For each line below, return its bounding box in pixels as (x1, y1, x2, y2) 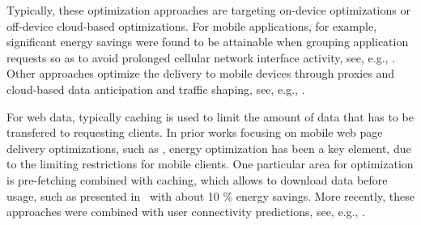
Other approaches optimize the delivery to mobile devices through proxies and (6, 65, 395, 82)
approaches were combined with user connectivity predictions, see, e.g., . (6, 203, 366, 220)
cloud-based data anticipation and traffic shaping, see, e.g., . (6, 80, 305, 97)
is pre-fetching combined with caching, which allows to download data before (6, 171, 388, 188)
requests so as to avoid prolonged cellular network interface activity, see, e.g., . (6, 49, 396, 66)
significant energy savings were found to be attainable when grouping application (6, 33, 409, 50)
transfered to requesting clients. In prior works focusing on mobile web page (6, 124, 383, 141)
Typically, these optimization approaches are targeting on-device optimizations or (6, 2, 410, 18)
